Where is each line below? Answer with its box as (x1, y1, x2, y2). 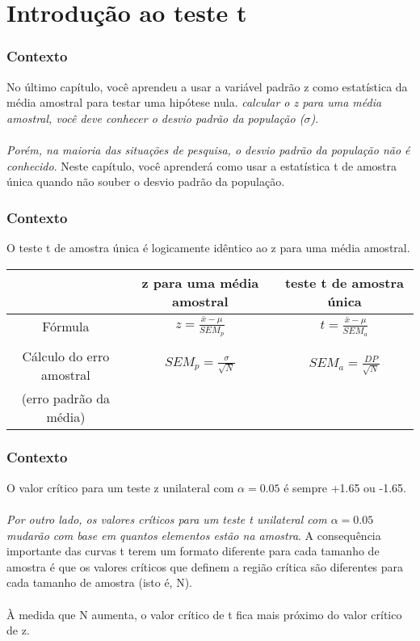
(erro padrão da (21, 388, 111, 407)
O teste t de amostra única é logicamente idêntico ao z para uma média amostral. (6, 238, 410, 255)
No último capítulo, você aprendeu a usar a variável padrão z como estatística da (6, 78, 408, 95)
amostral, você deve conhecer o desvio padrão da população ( (6, 109, 304, 126)
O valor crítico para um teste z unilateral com (6, 479, 234, 496)
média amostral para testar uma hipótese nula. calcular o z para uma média (6, 94, 382, 111)
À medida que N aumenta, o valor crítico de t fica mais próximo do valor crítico (6, 605, 402, 622)
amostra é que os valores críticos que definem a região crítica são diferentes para (6, 558, 404, 575)
